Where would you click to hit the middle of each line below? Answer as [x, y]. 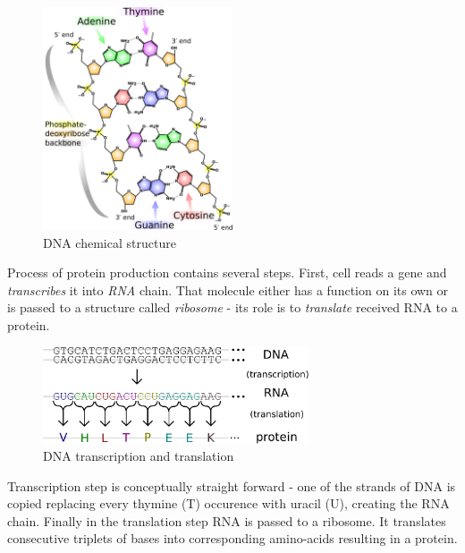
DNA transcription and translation [139, 456]
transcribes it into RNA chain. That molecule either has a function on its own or [228, 289]
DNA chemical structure [110, 242]
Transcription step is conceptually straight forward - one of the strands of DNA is [232, 485]
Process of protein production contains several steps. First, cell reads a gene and [227, 272]
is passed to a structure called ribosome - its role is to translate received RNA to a [232, 307]
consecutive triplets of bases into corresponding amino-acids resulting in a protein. [232, 538]
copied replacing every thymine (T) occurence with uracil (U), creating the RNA [228, 503]
